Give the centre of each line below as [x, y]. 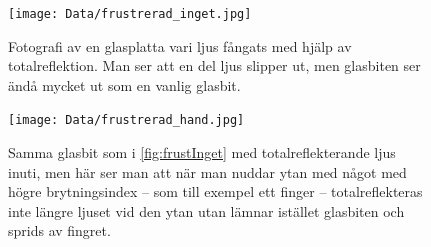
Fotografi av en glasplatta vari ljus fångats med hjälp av [180, 45]
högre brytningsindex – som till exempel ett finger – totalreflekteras [215, 191]
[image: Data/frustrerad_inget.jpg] [130, 14]
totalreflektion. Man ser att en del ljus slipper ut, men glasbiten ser [214, 65]
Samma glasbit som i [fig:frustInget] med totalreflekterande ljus [202, 152]
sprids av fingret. [59, 230]
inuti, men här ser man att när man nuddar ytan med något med [207, 171]
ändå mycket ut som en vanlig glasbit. [124, 84]
